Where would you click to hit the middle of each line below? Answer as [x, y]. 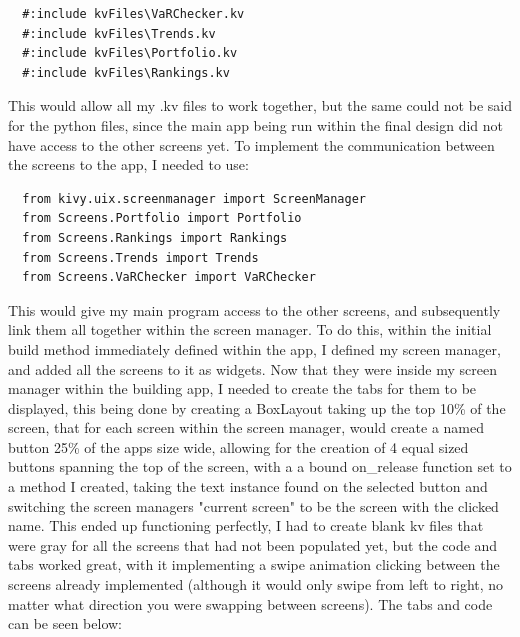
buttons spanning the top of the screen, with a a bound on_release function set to [260, 466]
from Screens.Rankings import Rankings [155, 237]
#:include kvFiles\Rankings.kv [126, 72]
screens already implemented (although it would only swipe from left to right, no [256, 584]
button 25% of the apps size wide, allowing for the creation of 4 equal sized [238, 446]
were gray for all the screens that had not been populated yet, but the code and [253, 544]
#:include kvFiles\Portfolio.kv [130, 53]
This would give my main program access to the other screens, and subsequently [254, 309]
